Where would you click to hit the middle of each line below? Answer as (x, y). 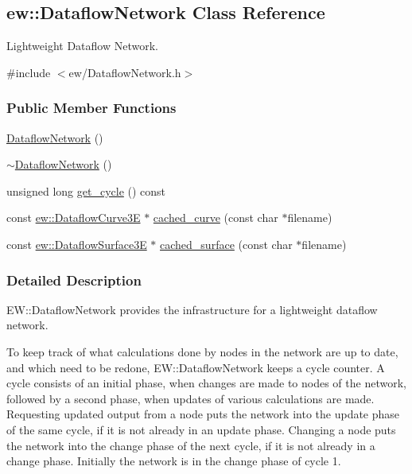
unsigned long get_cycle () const (86, 190)
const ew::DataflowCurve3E (74, 218)
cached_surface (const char (226, 244)
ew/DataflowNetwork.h (125, 72)
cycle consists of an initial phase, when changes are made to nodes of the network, (206, 383)
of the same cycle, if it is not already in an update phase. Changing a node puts (201, 429)
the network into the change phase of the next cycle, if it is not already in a (191, 445)
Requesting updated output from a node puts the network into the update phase (203, 414)
